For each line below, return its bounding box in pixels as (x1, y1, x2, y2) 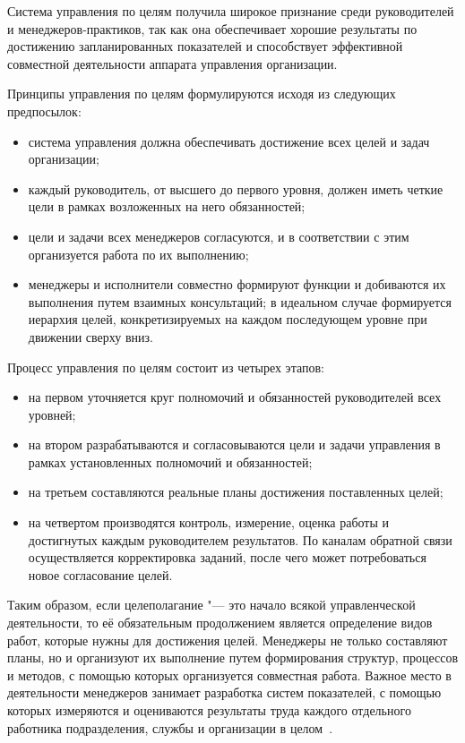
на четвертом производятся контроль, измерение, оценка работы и (28, 513, 390, 532)
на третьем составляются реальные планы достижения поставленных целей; (28, 483, 443, 501)
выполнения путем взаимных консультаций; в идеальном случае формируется (28, 292, 452, 311)
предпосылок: (7, 101, 82, 120)
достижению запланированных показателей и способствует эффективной (7, 37, 403, 56)
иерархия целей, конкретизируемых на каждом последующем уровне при (28, 310, 427, 329)
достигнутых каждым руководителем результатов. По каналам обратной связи (28, 530, 452, 549)
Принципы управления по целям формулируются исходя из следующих (7, 84, 396, 103)
